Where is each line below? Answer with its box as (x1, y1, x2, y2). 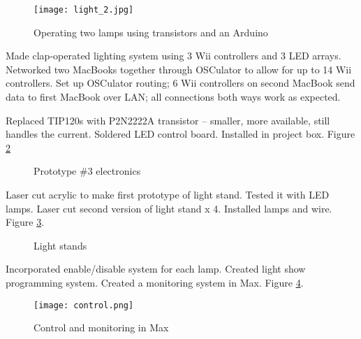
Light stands (34, 238, 87, 252)
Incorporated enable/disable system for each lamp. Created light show (6, 261, 306, 276)
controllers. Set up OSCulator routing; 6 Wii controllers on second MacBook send (6, 75, 355, 90)
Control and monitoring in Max (34, 320, 169, 335)
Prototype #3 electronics (34, 164, 141, 178)
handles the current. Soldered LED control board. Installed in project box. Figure (6, 127, 355, 141)
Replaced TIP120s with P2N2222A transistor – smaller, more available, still (6, 113, 330, 127)
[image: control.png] (34, 300, 134, 310)
